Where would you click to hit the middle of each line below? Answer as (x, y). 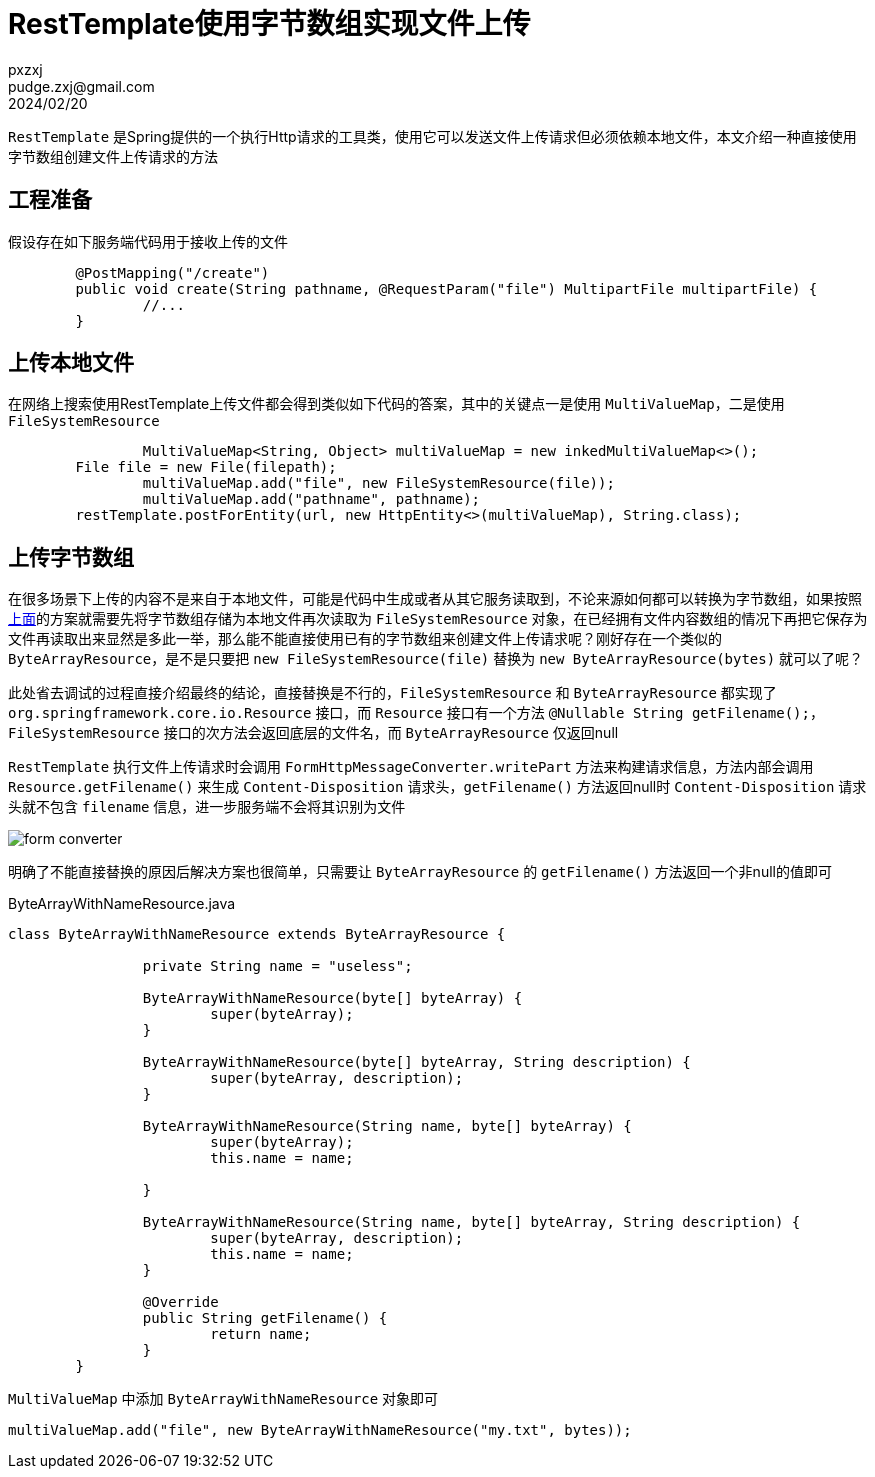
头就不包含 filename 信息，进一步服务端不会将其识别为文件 (207, 807)
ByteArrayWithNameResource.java (122, 904)
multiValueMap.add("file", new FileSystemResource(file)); (378, 483)
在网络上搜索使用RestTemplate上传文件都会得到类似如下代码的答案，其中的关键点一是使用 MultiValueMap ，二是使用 (396, 404)
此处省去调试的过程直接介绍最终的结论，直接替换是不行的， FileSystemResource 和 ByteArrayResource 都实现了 (392, 693)
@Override (180, 1302)
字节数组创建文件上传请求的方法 (113, 156)
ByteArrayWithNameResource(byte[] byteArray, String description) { (416, 1062)
